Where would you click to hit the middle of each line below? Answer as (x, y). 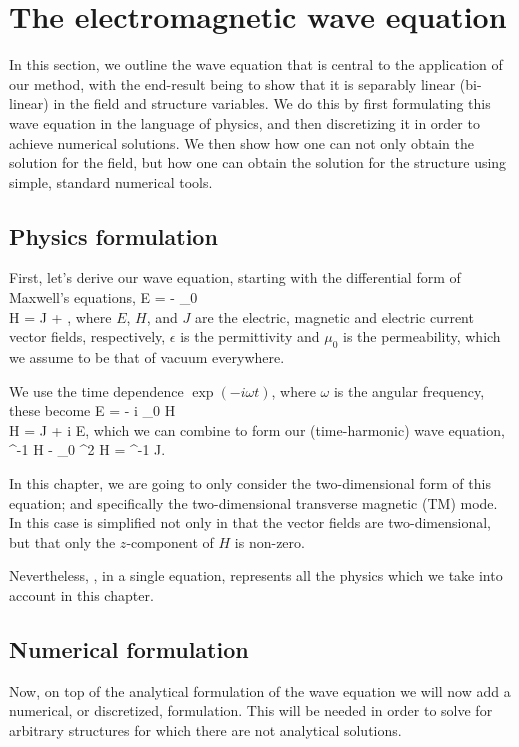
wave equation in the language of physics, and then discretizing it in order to (244, 122)
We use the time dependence (96, 390)
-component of (170, 541)
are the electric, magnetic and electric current (334, 316)
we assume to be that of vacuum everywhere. (147, 357)
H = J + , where (60, 316)
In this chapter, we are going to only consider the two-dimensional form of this (250, 483)
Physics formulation (113, 235)
